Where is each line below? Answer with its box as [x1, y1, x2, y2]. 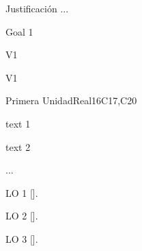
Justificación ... [5, 1, 69, 15]
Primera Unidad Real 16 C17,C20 [5, 93, 137, 108]
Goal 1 [5, 24, 33, 38]
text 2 [5, 139, 31, 154]
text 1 [5, 116, 31, 130]
